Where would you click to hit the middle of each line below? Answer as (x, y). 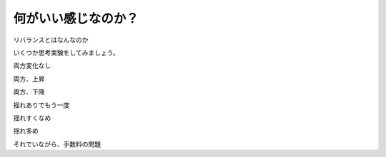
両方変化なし (32, 66)
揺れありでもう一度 (41, 105)
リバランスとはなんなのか (51, 40)
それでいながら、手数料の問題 (57, 144)
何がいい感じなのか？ (76, 18)
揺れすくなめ (32, 118)
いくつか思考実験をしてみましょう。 (66, 53)
